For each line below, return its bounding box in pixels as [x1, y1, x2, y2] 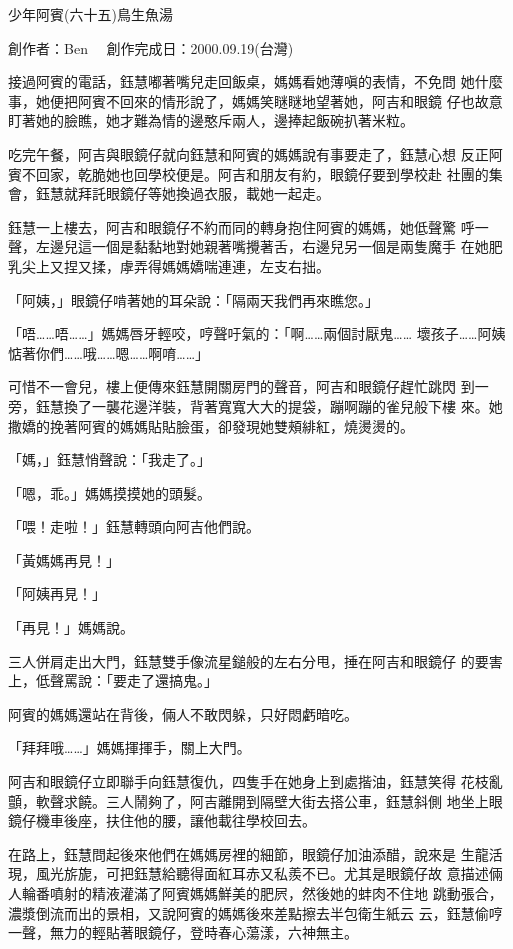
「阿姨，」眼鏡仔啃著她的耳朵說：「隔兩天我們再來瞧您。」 [8, 289, 379, 310]
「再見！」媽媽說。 [8, 617, 134, 638]
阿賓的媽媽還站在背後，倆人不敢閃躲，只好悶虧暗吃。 [8, 703, 358, 724]
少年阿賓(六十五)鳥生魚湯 [8, 4, 173, 24]
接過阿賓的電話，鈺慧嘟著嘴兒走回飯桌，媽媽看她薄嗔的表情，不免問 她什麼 [8, 71, 503, 92]
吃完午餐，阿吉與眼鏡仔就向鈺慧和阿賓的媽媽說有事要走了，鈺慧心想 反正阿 [8, 143, 503, 164]
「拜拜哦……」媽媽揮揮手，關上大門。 [8, 737, 251, 758]
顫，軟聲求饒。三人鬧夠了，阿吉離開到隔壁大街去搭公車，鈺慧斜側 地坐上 [8, 790, 489, 811]
